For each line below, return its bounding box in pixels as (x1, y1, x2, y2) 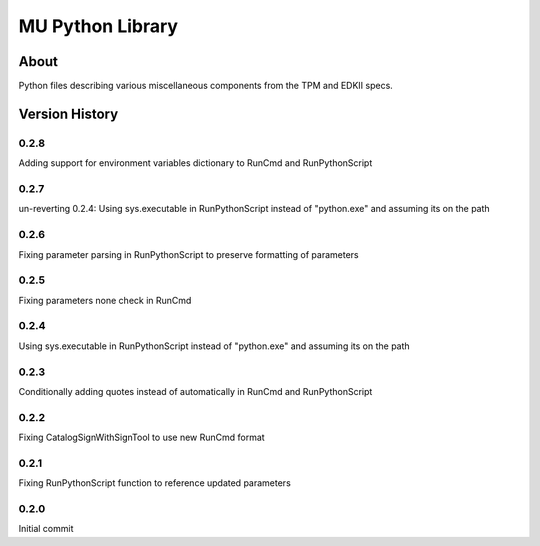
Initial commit (18, 523, 74, 535)
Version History (18, 105, 119, 122)
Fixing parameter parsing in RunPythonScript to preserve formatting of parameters (18, 248, 359, 260)
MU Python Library (18, 15, 179, 37)
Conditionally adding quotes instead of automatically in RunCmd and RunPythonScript (18, 385, 373, 397)
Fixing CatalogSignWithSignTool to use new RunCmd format (18, 431, 265, 444)
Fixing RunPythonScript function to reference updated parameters (18, 477, 292, 489)
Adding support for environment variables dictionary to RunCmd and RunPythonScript (18, 157, 373, 169)
